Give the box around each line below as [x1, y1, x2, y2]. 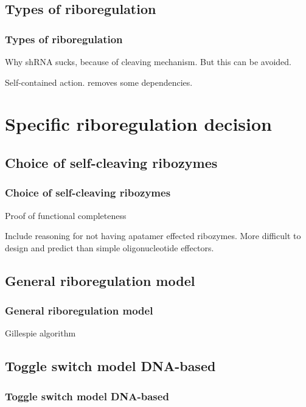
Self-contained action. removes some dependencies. [5, 75, 193, 88]
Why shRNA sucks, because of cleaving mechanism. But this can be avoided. [5, 55, 291, 68]
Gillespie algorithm [5, 327, 76, 339]
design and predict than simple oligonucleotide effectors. [5, 241, 214, 254]
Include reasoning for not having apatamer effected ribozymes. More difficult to [5, 229, 301, 242]
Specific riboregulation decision [5, 111, 272, 136]
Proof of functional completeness [5, 209, 127, 221]
